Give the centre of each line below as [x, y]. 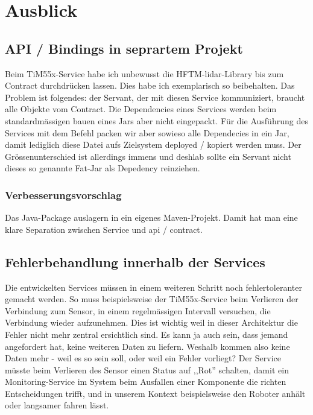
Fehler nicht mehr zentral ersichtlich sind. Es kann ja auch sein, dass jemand [147, 334]
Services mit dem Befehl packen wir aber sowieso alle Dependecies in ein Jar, [147, 132]
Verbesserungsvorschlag [63, 195]
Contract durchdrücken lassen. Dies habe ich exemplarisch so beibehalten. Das [150, 85]
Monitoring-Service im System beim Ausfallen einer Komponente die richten [146, 382]
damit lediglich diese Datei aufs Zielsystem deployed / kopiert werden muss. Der [153, 144]
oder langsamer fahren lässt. [57, 405]
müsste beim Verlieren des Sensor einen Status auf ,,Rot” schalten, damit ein [147, 369]
